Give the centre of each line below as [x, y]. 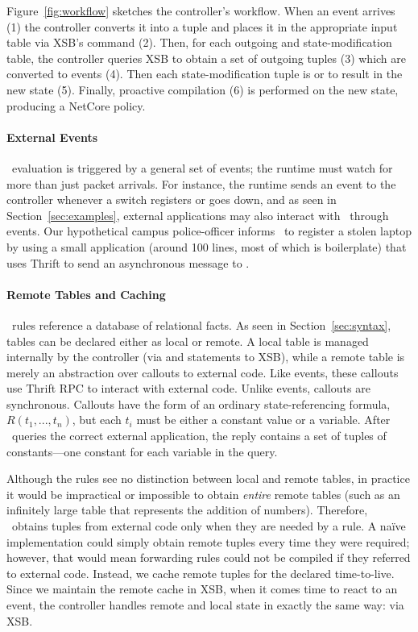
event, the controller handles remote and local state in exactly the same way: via [205, 605]
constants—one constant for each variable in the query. [142, 451]
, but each [97, 420]
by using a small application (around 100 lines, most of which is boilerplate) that [207, 246]
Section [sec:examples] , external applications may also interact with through [198, 215]
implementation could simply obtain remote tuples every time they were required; [208, 541]
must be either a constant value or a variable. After [263, 420]
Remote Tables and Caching [86, 294]
